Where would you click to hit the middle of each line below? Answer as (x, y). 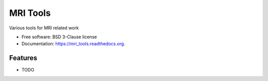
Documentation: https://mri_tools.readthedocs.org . (73, 44)
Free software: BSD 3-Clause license (59, 37)
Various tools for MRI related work (44, 28)
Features (23, 58)
